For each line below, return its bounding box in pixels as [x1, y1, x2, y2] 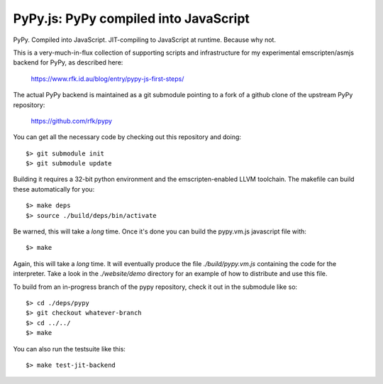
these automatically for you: [13, 185, 95, 193]
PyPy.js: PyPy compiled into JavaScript [13, 11, 250, 26]
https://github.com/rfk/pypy [30, 116, 113, 125]
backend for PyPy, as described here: [13, 58, 123, 67]
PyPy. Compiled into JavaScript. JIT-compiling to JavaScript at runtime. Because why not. [13, 35, 277, 44]
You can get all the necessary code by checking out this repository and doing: [13, 133, 241, 141]
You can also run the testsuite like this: [13, 344, 126, 353]
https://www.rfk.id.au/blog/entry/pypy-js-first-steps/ [30, 75, 184, 83]
